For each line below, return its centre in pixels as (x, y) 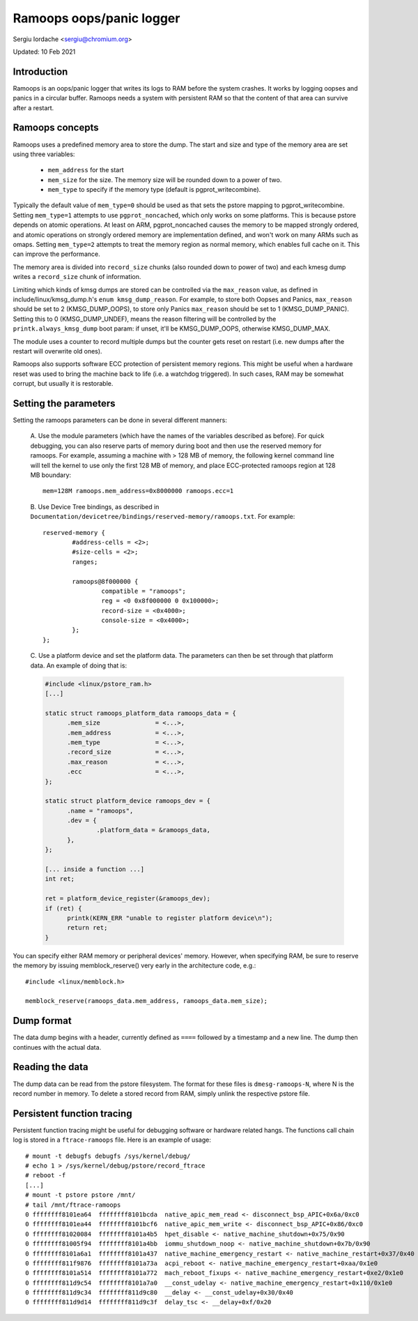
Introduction (40, 71)
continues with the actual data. (57, 1047)
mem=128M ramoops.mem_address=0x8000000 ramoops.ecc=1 (138, 491)
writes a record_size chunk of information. (77, 277)
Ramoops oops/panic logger (96, 18)
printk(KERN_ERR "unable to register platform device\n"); (170, 918)
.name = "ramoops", (100, 810)
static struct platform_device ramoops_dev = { (127, 801)
